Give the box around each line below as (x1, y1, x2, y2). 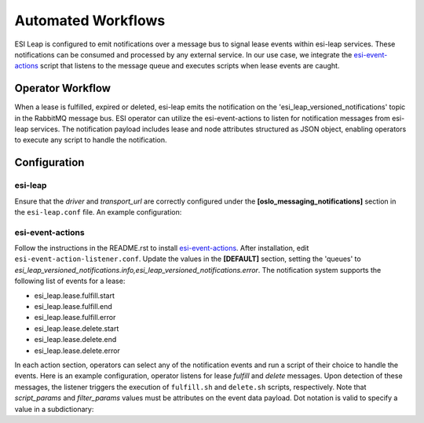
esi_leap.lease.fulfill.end (34, 302, 113, 311)
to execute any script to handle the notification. (14, 135, 168, 145)
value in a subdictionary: (14, 404, 94, 414)
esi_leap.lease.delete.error (34, 346, 121, 355)
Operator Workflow (14, 82, 111, 95)
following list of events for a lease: (14, 276, 126, 286)
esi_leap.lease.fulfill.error (34, 313, 116, 322)
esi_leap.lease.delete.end (34, 335, 117, 344)
